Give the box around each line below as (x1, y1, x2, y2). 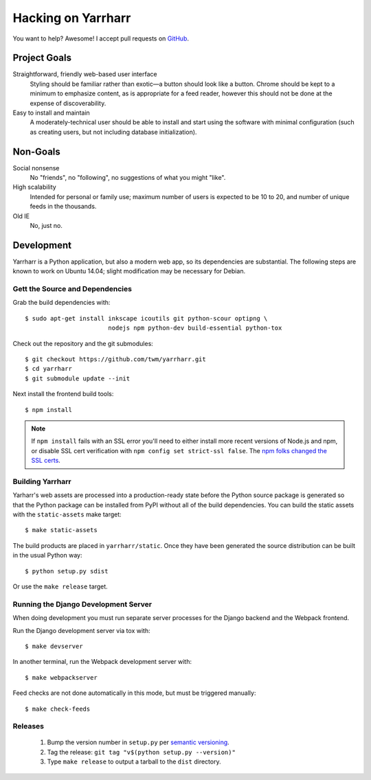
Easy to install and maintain (12, 108, 91, 117)
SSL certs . (31, 457, 61, 465)
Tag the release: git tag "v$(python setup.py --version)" (47, 748, 236, 756)
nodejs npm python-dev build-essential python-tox (107, 324, 282, 332)
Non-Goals (12, 146, 61, 157)
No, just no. (30, 222, 63, 230)
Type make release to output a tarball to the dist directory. (47, 757, 221, 766)
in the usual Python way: (12, 551, 82, 560)
